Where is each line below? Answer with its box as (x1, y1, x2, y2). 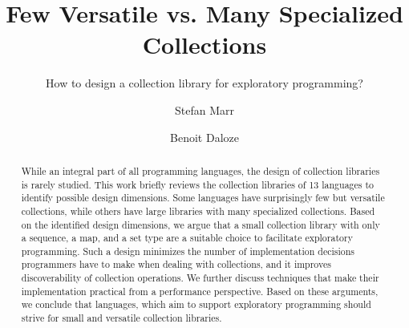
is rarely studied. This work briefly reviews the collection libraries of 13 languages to (21, 177, 375, 191)
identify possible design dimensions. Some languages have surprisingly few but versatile (21, 191, 385, 204)
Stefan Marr (175, 101, 234, 118)
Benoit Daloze (170, 128, 239, 145)
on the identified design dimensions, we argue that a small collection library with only (21, 217, 380, 231)
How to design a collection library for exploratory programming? (46, 75, 363, 91)
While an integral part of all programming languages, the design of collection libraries (21, 164, 380, 177)
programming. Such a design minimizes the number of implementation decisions (21, 244, 355, 257)
